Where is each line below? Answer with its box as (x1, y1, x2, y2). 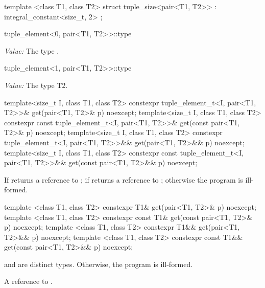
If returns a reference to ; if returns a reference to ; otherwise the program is (4, 174, 243, 185)
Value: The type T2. (4, 79, 68, 90)
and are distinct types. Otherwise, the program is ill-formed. (4, 258, 193, 269)
